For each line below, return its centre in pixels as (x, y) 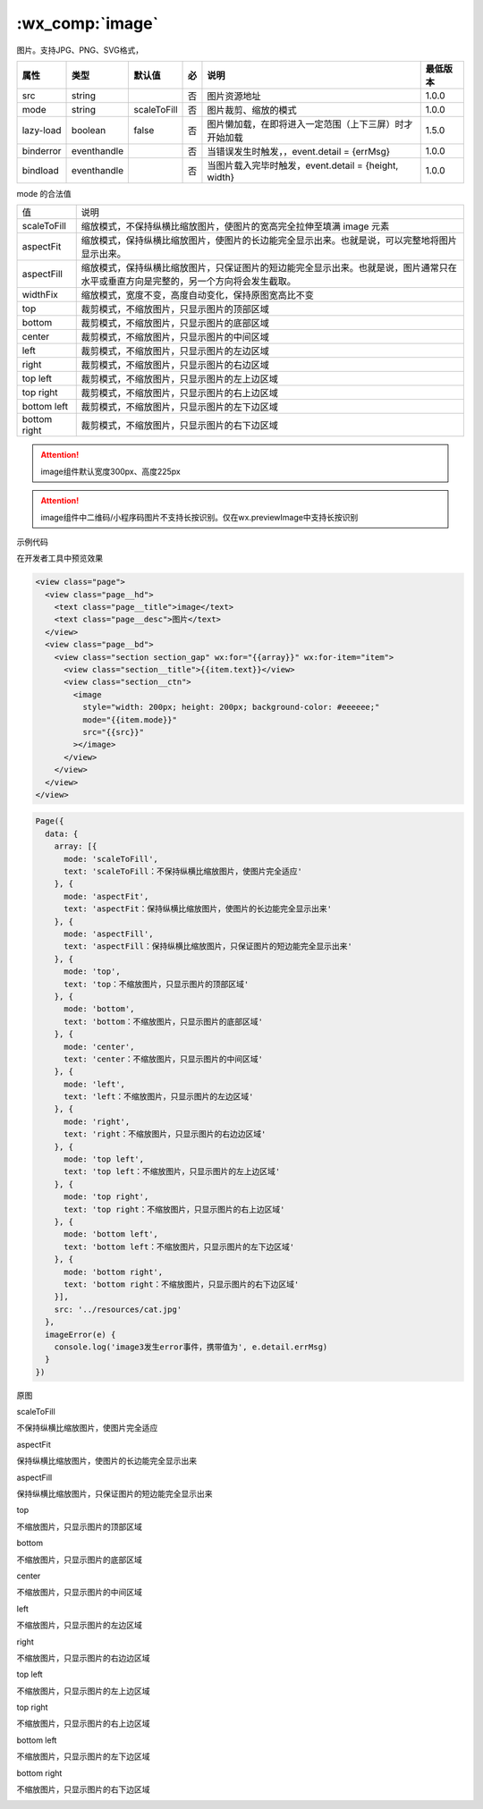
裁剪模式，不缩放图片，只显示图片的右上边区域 (180, 393)
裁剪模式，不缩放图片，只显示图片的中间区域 (175, 337)
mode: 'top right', (106, 1197)
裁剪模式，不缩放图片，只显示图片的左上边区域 (180, 379)
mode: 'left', (94, 1084)
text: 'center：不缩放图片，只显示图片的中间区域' (164, 1059)
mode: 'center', (99, 1047)
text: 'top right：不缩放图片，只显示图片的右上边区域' (174, 1209)
